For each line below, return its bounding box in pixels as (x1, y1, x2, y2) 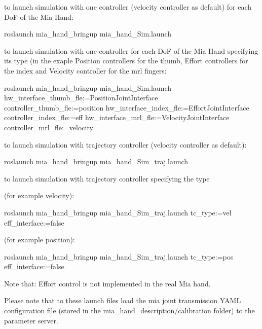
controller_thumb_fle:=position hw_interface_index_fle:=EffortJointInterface (4, 102, 249, 113)
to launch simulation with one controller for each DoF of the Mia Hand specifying (4, 45, 258, 56)
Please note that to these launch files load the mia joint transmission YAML (4, 295, 241, 306)
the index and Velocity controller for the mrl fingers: (4, 65, 167, 76)
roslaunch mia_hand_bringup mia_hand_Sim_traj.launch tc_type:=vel (4, 207, 232, 217)
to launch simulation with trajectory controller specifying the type (4, 173, 210, 184)
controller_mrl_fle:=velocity (4, 122, 93, 132)
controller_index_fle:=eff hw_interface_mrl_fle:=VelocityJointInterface (4, 112, 230, 123)
